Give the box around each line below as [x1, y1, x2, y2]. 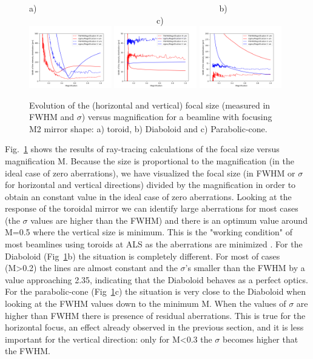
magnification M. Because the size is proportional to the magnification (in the [5, 154, 294, 167]
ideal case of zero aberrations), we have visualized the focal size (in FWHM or [5, 166, 295, 179]
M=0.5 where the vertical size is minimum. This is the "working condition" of [5, 226, 293, 238]
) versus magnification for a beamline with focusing [81, 110, 272, 123]
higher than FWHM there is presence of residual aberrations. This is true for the [5, 309, 306, 321]
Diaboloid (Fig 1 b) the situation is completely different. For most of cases [5, 249, 280, 262]
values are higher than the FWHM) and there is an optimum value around [30, 213, 308, 226]
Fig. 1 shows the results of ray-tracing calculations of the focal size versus [5, 143, 280, 155]
